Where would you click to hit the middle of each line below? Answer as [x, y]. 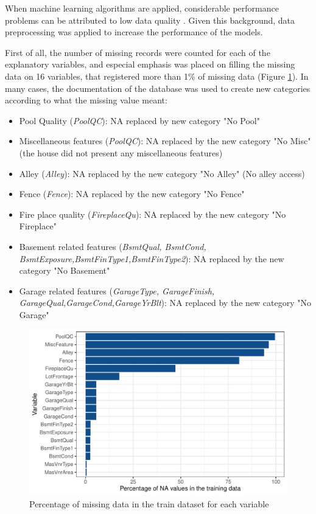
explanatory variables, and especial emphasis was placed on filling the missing [150, 64]
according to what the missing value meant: [86, 100]
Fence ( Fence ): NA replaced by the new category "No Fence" [132, 194]
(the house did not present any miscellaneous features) [121, 152]
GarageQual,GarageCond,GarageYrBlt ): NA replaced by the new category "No [165, 303]
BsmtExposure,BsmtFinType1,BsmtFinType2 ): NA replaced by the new [152, 258]
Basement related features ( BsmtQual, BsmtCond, [113, 246]
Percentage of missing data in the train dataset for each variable [149, 503]
